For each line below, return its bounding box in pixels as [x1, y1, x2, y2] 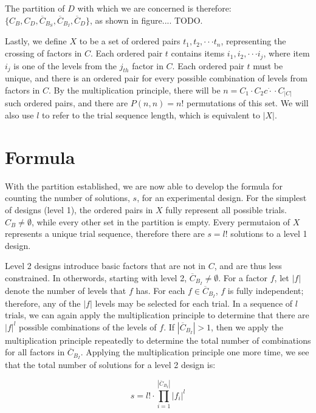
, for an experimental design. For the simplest [137, 191, 307, 204]
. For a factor [218, 271, 268, 284]
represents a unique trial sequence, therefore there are [5, 227, 205, 240]
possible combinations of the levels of [19, 320, 157, 333]
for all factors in [5, 346, 65, 358]
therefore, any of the [5, 296, 81, 309]
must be [253, 59, 283, 72]
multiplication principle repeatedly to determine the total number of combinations [5, 333, 311, 346]
